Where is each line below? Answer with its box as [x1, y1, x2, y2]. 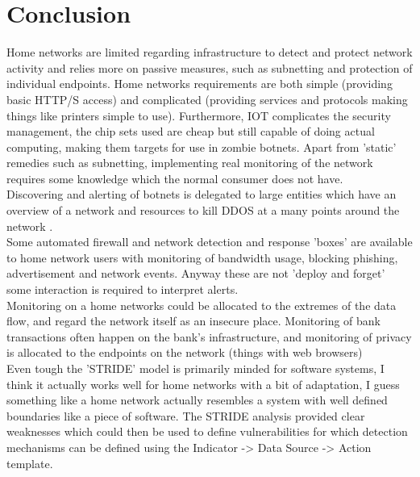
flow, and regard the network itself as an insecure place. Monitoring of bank [6, 312, 381, 329]
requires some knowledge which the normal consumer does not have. [6, 169, 343, 186]
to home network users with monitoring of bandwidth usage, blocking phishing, [6, 249, 398, 266]
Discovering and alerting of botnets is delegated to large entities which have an [6, 186, 397, 203]
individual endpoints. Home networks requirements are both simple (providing [6, 75, 393, 92]
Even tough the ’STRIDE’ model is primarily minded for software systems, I [6, 360, 385, 376]
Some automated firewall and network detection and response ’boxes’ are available [6, 233, 413, 250]
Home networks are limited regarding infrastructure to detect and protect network [6, 44, 413, 61]
